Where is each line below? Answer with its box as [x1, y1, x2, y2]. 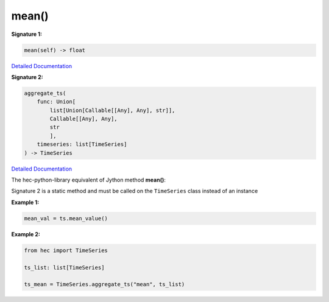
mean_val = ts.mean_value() [24, 215, 108, 222]
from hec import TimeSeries [24, 247, 108, 254]
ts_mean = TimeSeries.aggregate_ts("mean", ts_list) [24, 281, 185, 288]
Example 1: [11, 198, 40, 206]
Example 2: [11, 230, 41, 237]
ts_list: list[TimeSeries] [24, 264, 105, 271]
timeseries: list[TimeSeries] [37, 141, 127, 148]
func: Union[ [37, 98, 76, 105]
